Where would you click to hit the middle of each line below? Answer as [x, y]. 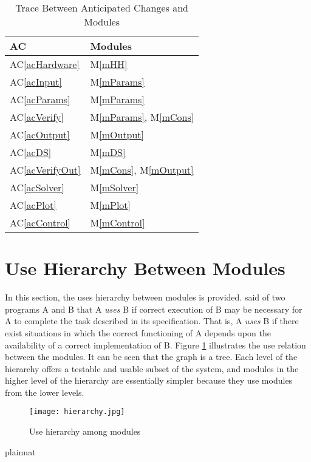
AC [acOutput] [40, 134]
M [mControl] [118, 223]
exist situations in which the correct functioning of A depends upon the [138, 332]
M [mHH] [109, 64]
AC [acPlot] [33, 205]
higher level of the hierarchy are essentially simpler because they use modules [149, 380]
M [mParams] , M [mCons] [142, 117]
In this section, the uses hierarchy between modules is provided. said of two [145, 297]
